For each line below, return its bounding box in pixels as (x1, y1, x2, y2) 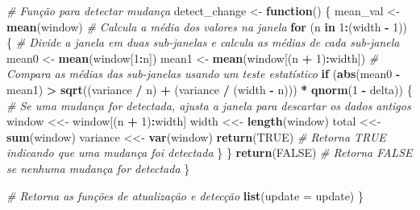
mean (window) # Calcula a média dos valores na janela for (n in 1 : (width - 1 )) (6, 18, 408, 35)
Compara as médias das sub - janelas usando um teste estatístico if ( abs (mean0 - (6, 65, 401, 82)
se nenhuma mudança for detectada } (6, 159, 190, 176)
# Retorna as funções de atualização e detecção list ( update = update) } (6, 187, 364, 204)
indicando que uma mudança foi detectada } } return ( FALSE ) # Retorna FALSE (6, 144, 413, 161)
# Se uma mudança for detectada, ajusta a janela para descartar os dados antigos (6, 97, 411, 113)
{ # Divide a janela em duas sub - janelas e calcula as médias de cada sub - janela (6, 34, 400, 51)
